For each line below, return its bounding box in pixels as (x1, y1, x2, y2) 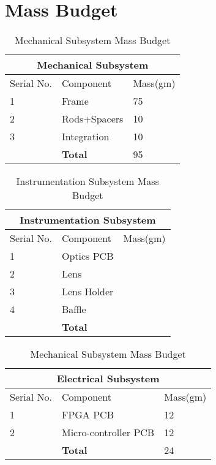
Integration (61, 129, 110, 144)
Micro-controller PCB (61, 425, 155, 440)
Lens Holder (61, 284, 114, 299)
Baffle (61, 302, 86, 317)
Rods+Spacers (61, 112, 124, 126)
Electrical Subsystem (56, 371, 160, 386)
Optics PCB (61, 249, 114, 263)
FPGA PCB (61, 407, 114, 422)
